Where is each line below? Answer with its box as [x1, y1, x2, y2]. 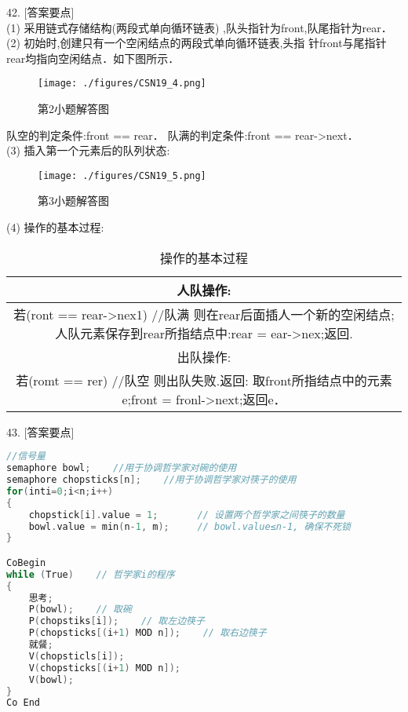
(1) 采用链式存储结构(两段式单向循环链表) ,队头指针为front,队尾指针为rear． [6, 19, 392, 35]
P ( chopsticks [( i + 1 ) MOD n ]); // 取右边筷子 [28, 627, 267, 639]
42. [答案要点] [6, 4, 75, 20]
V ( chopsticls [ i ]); [28, 650, 125, 662]
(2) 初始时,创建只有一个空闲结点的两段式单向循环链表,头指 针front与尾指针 [6, 35, 387, 51]
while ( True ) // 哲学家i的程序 [6, 568, 175, 580]
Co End [6, 697, 40, 709]
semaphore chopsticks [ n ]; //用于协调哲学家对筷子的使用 [6, 474, 297, 485]
